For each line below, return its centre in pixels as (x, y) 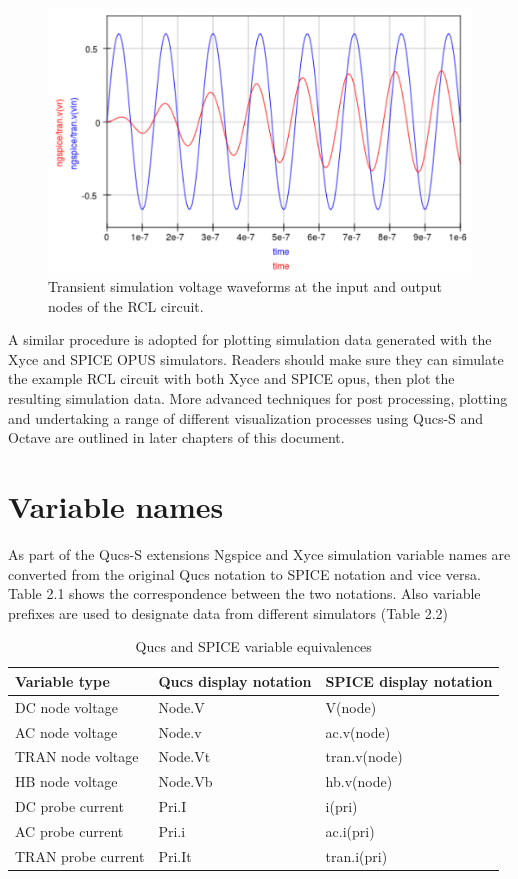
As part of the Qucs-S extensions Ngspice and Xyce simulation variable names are (259, 553)
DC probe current (69, 806)
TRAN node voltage (77, 756)
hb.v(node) (359, 781)
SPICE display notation (409, 680)
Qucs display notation (235, 680)
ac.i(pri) (350, 831)
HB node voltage (66, 781)
